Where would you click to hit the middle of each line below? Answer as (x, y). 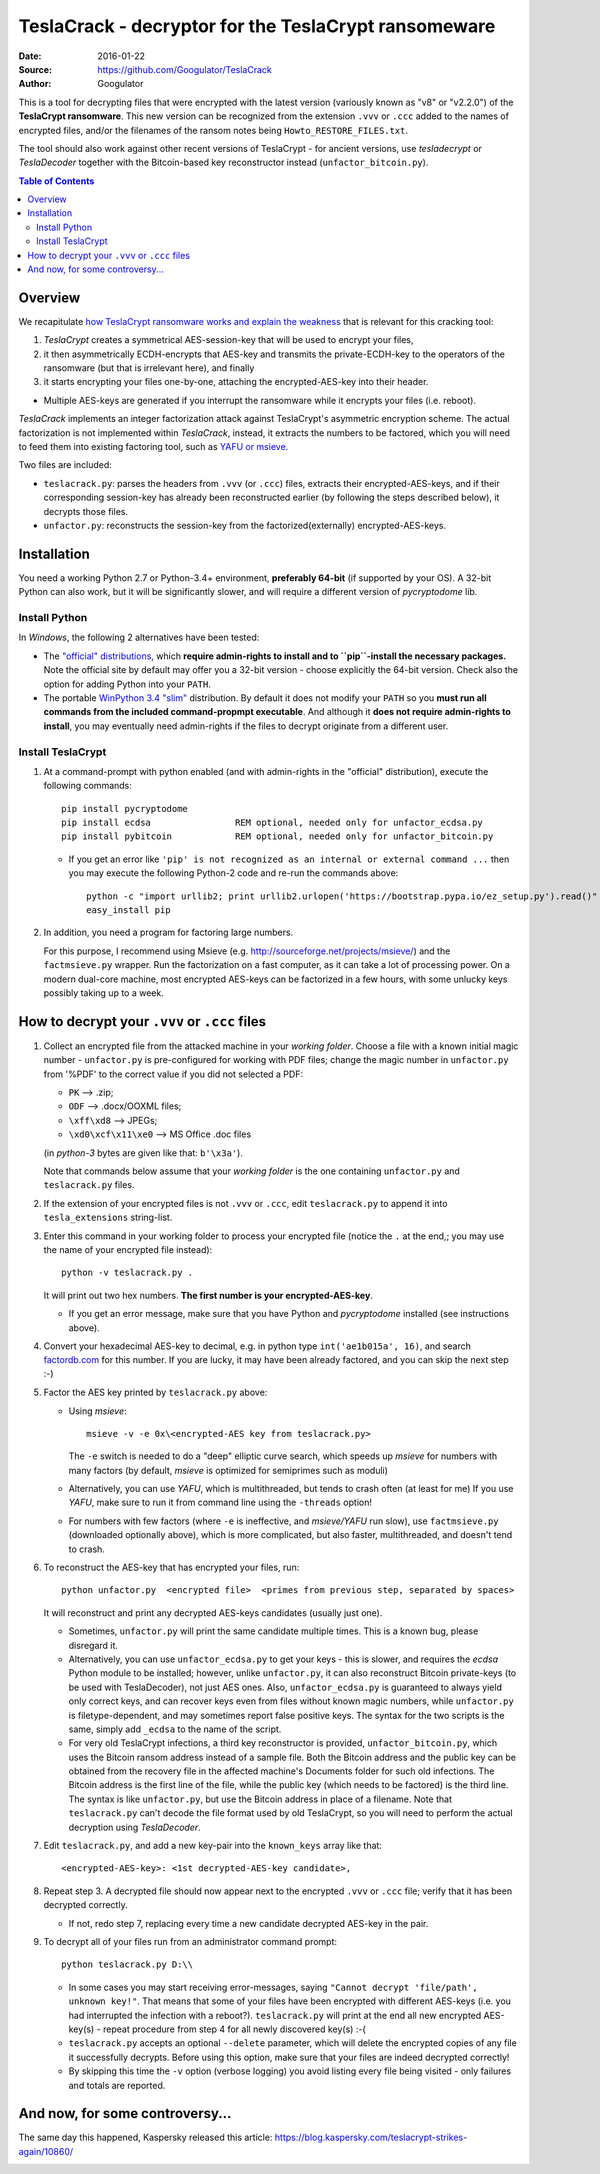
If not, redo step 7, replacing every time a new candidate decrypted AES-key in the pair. (248, 1923)
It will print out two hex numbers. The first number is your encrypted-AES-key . (208, 1295)
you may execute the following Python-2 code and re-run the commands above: (233, 873)
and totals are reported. (117, 2085)
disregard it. (93, 1645)
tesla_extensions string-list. (108, 1217)
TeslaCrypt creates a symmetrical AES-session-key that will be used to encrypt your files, (228, 340)
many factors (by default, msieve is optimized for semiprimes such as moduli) (228, 1470)
